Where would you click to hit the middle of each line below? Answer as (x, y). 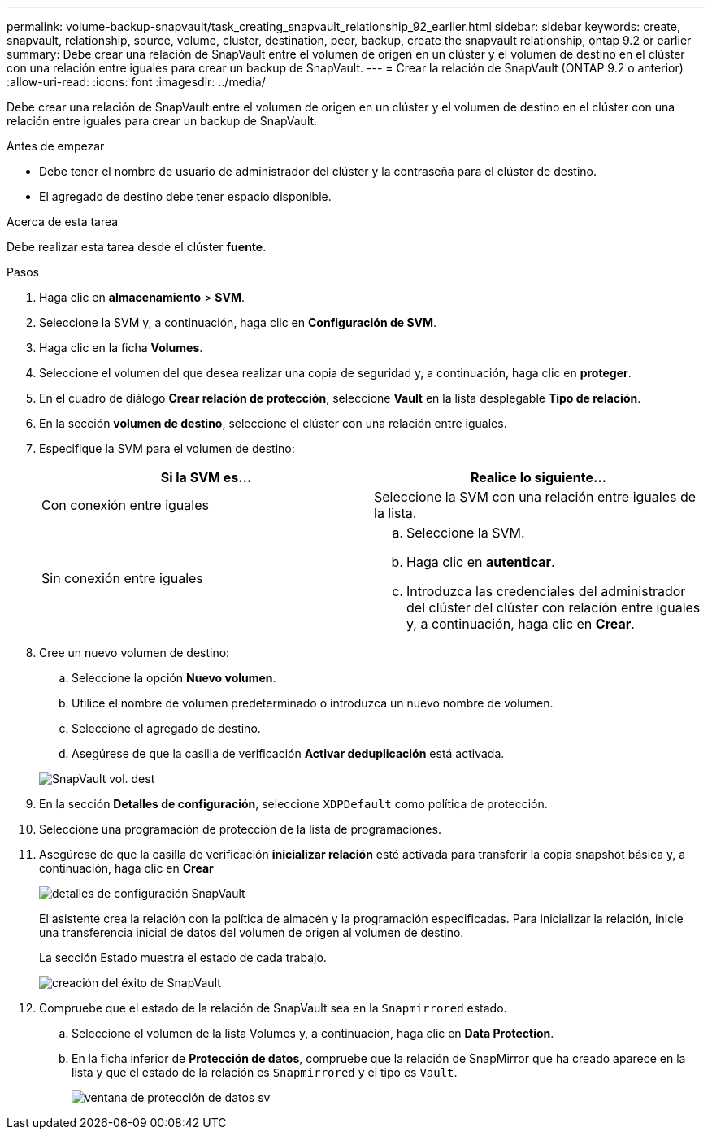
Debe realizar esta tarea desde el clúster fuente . (137, 247)
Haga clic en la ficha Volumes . (121, 348)
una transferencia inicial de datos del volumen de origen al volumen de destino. (252, 932)
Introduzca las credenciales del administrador (546, 591)
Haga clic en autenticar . (481, 562)
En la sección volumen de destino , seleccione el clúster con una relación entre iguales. (273, 423)
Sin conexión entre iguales (122, 578)
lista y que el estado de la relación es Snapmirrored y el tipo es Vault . (265, 1072)
